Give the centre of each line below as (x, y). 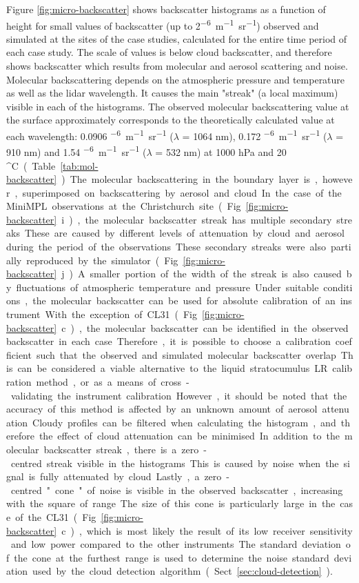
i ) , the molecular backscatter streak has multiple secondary (197, 219)
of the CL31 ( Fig (56, 516)
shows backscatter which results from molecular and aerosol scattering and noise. (177, 66)
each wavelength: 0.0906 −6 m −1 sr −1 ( (90, 135)
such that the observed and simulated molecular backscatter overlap (186, 354)
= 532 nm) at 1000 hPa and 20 (221, 151)
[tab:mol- (79, 165)
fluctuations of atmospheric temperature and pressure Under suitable (167, 287)
